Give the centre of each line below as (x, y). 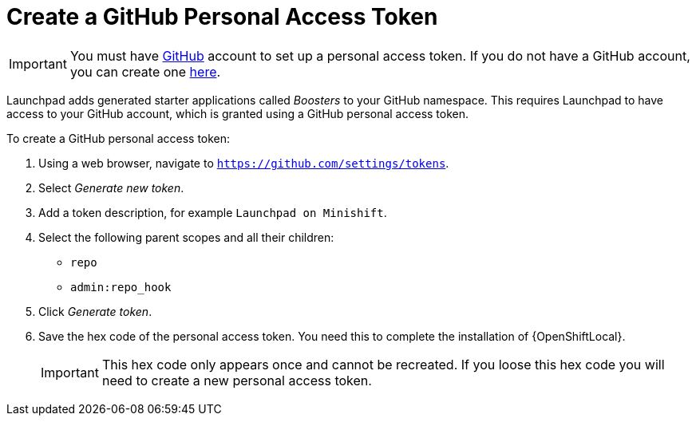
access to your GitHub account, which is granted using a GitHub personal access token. (238, 113)
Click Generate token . (95, 311)
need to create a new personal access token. (237, 380)
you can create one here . (145, 71)
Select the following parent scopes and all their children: (186, 237)
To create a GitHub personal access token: (119, 138)
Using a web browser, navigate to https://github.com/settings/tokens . (244, 163)
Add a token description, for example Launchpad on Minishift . (213, 212)
